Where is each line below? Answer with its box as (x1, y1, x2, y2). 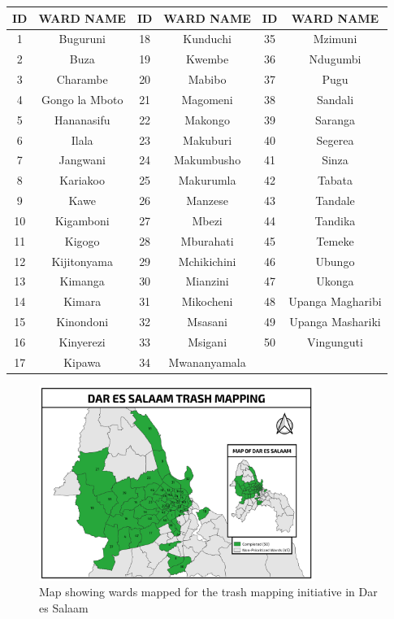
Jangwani (58, 151, 106, 168)
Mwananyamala (168, 353, 246, 370)
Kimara (63, 293, 102, 310)
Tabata (317, 172, 353, 189)
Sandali (316, 90, 354, 107)
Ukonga (316, 272, 354, 290)
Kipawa (63, 353, 102, 370)
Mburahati (180, 232, 234, 249)
